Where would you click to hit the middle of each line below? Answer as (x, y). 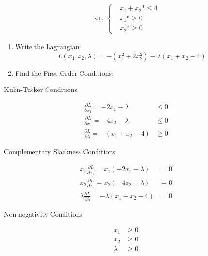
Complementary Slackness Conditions (60, 152)
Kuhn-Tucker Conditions (41, 89)
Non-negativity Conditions (43, 214)
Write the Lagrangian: (48, 46)
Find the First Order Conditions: (64, 73)
